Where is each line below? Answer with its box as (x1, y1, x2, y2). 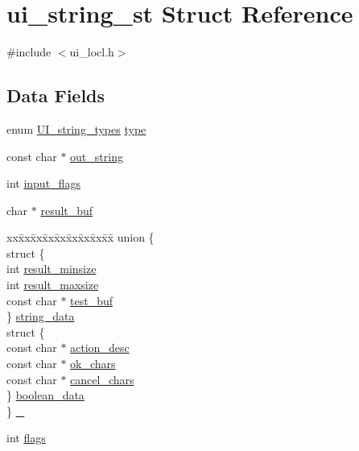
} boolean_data (6, 387, 85, 403)
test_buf (70, 292, 113, 308)
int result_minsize (6, 260, 97, 277)
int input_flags (6, 175, 80, 192)
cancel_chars (70, 370, 134, 387)
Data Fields (6, 83, 105, 108)
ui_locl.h (69, 43, 114, 60)
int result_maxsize (6, 276, 99, 293)
